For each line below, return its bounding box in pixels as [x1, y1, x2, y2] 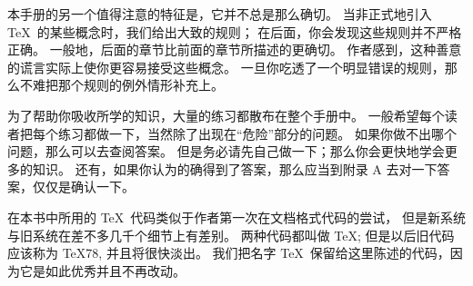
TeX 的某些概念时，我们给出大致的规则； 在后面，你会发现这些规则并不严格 [7, 22, 462, 41]
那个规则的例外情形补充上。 [57, 75, 224, 94]
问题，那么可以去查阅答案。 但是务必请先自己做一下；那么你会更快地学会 [7, 142, 445, 161]
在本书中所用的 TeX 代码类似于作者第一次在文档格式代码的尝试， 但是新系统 [7, 207, 466, 226]
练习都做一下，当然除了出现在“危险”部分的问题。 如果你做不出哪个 [57, 123, 457, 143]
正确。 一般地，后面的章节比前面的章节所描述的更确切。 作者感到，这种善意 [7, 40, 462, 59]
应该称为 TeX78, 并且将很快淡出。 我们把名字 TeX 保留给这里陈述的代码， [7, 243, 450, 262]
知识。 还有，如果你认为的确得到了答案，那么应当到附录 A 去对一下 [32, 159, 438, 178]
